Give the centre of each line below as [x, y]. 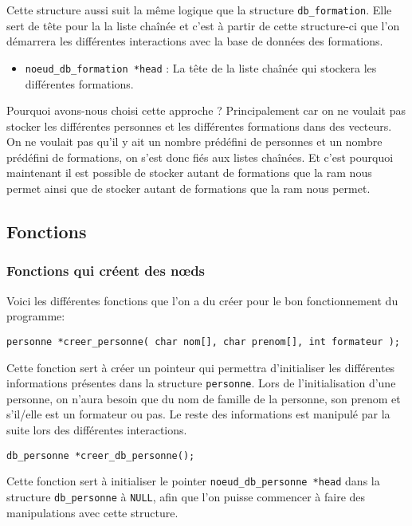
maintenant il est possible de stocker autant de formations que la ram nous [189, 173]
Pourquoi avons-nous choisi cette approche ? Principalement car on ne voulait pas [206, 110]
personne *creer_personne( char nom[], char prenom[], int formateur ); [203, 342]
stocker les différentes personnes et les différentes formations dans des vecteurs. [199, 126]
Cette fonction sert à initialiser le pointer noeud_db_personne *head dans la [193, 481]
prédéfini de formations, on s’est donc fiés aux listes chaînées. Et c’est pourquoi [200, 157]
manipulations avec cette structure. [92, 512]
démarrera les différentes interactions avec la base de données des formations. [195, 41]
